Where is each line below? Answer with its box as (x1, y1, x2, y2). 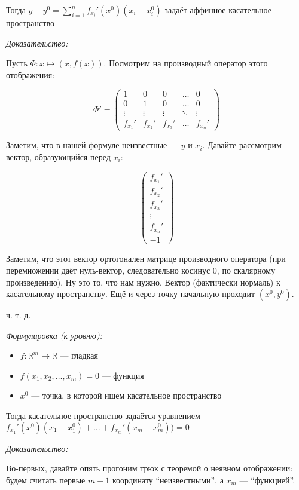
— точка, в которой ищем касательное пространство (31, 389, 222, 402)
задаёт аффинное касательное (164, 4, 271, 16)
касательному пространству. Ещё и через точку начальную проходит (6, 287, 255, 300)
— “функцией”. (239, 473, 295, 486)
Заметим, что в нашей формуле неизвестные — (6, 139, 178, 151)
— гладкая (60, 349, 98, 362)
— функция (102, 369, 144, 381)
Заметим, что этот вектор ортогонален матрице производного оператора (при (6, 252, 286, 265)
